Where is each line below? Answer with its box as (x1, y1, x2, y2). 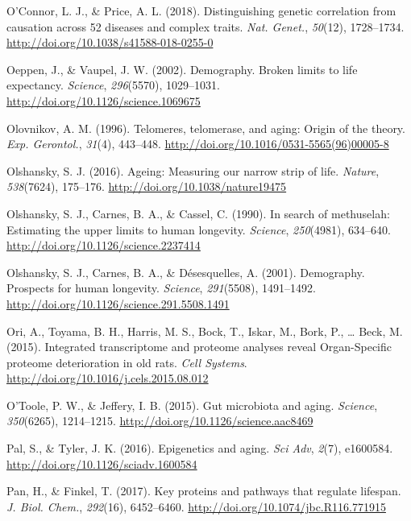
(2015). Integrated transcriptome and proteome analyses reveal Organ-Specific (6, 338, 392, 355)
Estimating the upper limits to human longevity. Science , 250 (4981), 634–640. (6, 221, 391, 238)
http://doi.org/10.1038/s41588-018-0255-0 (6, 34, 214, 51)
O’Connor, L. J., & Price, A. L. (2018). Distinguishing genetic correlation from (6, 2, 396, 19)
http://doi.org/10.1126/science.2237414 (6, 237, 201, 254)
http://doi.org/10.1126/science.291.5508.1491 (6, 295, 230, 312)
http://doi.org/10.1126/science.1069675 (6, 92, 201, 109)
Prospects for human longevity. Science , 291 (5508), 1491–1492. (6, 279, 316, 296)
